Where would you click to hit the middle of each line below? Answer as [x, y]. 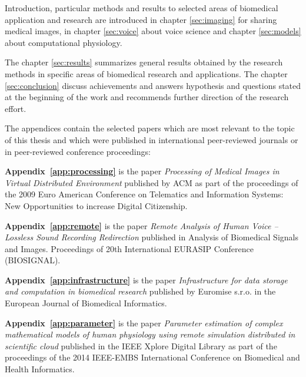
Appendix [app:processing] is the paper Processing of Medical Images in [142, 171]
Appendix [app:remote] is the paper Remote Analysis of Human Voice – [142, 225]
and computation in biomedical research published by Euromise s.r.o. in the [140, 291]
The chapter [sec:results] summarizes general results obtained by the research [144, 62]
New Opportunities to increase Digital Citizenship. [96, 205]
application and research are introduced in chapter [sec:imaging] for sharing [141, 19]
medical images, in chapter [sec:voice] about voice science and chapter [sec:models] [153, 31]
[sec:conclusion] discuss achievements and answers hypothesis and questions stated [153, 85]
